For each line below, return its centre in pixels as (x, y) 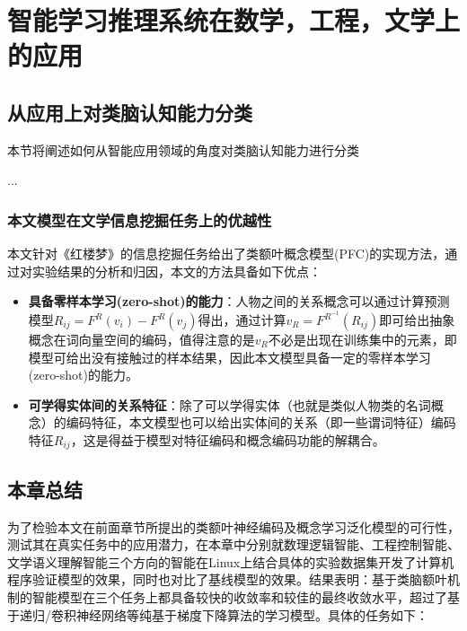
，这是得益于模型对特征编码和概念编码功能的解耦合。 (228, 439)
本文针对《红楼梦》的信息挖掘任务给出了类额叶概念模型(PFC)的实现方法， (226, 254)
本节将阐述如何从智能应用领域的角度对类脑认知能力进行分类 (183, 149)
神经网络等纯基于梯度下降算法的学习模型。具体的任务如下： (252, 614)
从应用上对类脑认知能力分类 (130, 112)
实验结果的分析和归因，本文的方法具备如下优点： (176, 271)
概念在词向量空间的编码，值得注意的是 (141, 340)
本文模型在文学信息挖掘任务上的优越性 (140, 219)
